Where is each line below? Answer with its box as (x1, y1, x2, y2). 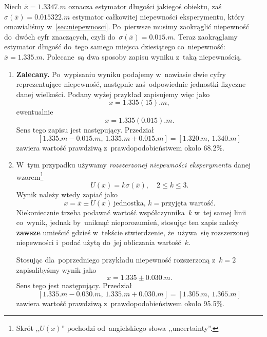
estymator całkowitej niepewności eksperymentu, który (72, 11, 245, 22)
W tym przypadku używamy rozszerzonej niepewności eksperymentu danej (16, 159, 251, 170)
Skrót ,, (16, 323, 40, 333)
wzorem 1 (16, 170, 44, 182)
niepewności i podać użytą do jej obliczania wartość (16, 237, 181, 248)
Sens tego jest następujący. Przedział (16, 280, 132, 291)
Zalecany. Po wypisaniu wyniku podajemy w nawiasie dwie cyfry (16, 68, 226, 79)
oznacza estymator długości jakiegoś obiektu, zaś (68, 1, 222, 11)
